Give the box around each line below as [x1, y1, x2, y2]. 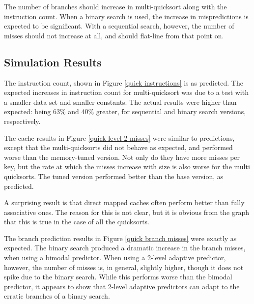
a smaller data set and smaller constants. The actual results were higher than [4, 96, 237, 107]
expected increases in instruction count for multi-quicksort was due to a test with [4, 87, 249, 97]
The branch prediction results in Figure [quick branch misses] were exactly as [4, 233, 237, 243]
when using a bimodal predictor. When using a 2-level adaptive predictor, [4, 252, 226, 263]
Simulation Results [4, 54, 102, 69]
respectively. [4, 116, 41, 126]
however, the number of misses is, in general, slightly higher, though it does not [4, 262, 244, 272]
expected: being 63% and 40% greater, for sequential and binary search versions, [4, 106, 246, 117]
